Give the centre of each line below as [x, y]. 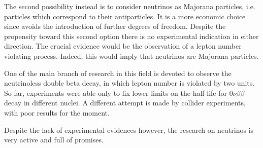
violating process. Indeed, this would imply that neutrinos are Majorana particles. [131, 55]
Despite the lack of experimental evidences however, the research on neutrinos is [129, 129]
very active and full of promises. [54, 140]
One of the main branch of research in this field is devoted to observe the [118, 73]
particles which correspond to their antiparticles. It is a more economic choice [125, 16]
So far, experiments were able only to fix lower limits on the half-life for [116, 92]
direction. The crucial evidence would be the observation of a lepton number [123, 46]
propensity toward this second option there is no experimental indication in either [131, 36]
